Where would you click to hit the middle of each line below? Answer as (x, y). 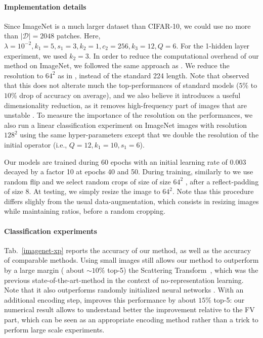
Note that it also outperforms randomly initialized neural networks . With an (124, 290)
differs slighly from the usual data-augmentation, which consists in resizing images (131, 201)
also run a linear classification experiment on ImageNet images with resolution (126, 125)
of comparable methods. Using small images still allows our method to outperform (131, 260)
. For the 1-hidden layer (213, 45)
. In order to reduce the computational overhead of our (174, 55)
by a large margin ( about (44, 270)
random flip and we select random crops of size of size (87, 181)
